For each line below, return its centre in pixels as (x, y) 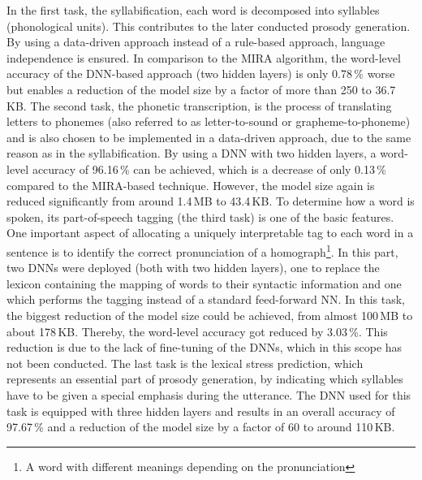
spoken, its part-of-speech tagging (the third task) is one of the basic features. (200, 216)
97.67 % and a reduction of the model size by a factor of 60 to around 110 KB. (201, 427)
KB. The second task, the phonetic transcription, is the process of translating (199, 105)
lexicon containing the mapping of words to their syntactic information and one (204, 283)
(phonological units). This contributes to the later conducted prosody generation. (209, 26)
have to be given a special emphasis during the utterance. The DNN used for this (209, 394)
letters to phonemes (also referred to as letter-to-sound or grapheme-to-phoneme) (209, 121)
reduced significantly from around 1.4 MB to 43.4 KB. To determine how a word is (211, 201)
